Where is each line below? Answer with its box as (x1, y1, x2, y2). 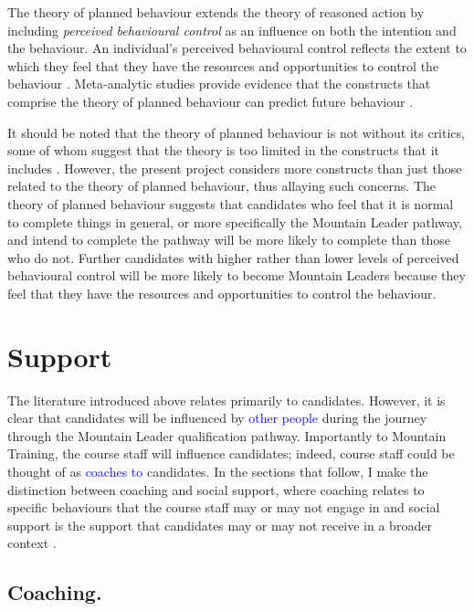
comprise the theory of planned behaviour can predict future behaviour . (7, 91, 414, 111)
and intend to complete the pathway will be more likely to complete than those (7, 230, 451, 249)
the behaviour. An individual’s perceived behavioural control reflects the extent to (7, 38, 467, 58)
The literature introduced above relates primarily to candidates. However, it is (7, 390, 446, 409)
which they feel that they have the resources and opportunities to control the (7, 56, 439, 75)
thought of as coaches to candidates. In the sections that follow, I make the (7, 462, 428, 480)
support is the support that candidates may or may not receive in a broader (7, 515, 432, 534)
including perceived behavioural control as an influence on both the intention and (7, 20, 457, 39)
